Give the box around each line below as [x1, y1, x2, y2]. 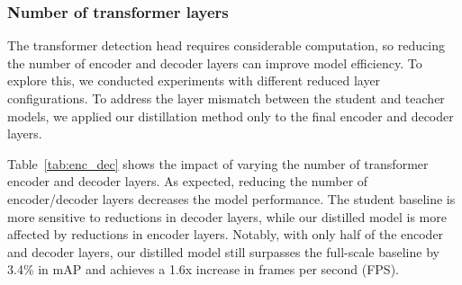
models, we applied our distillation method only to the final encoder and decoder [7, 106, 454, 125]
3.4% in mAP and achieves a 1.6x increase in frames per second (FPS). [7, 260, 399, 279]
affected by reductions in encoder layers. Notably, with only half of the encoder [7, 225, 444, 244]
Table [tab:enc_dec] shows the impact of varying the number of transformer [7, 154, 429, 173]
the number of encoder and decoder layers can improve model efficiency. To [7, 53, 422, 72]
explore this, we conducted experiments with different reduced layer [7, 71, 381, 90]
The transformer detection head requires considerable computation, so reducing [7, 36, 445, 55]
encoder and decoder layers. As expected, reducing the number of [7, 172, 368, 191]
